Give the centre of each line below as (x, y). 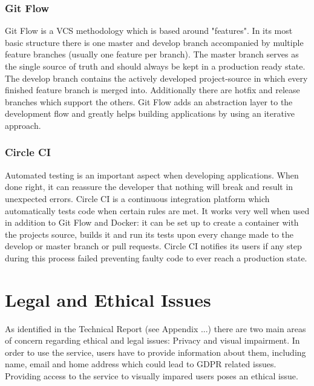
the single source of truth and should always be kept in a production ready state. (155, 66)
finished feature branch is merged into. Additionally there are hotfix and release (152, 90)
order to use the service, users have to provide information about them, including (155, 352)
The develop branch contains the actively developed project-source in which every (156, 78)
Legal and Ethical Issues (108, 299)
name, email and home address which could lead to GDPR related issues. (141, 364)
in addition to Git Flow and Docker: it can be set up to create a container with (152, 222)
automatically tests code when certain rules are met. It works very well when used (157, 210)
